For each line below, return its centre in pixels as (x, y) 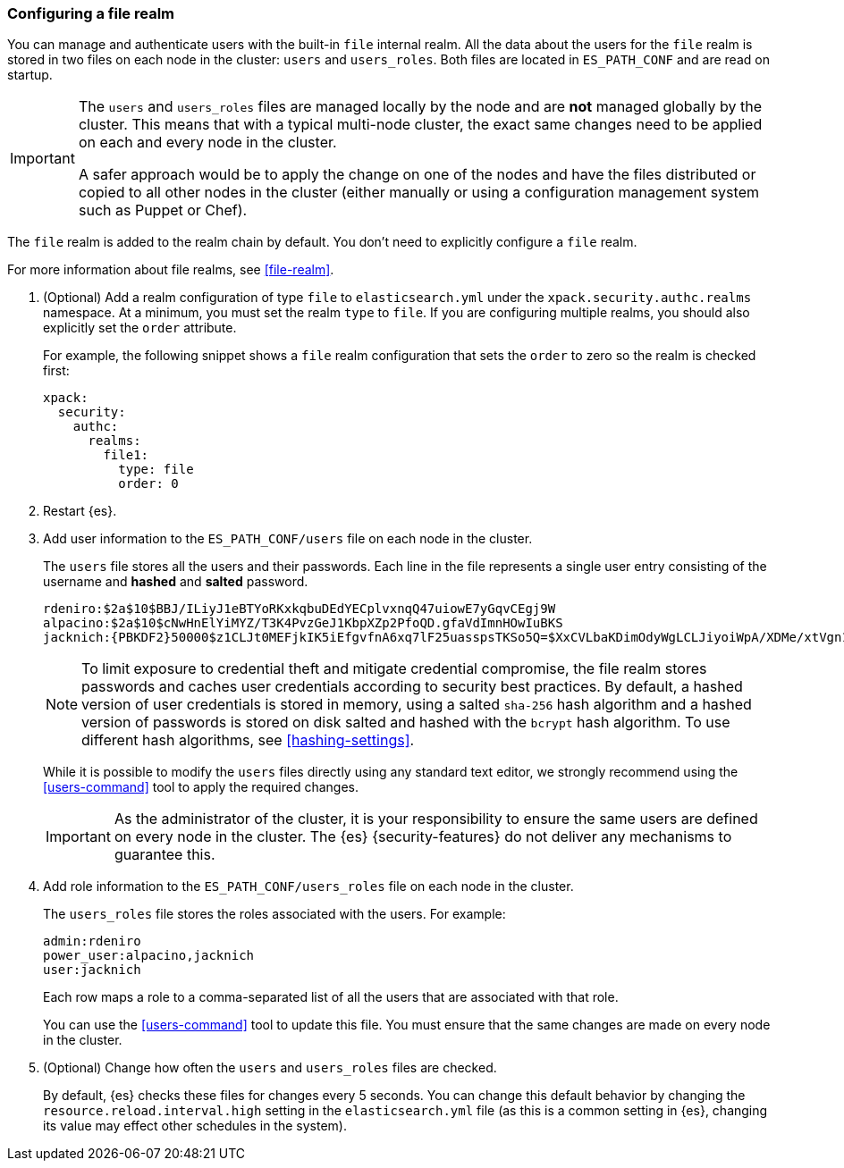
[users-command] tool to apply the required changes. (201, 787)
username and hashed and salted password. (176, 582)
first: (56, 371)
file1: (126, 455)
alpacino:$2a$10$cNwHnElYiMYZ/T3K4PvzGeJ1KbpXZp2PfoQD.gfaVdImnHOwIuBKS (303, 623)
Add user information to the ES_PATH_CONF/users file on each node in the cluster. (288, 539)
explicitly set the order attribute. (140, 328)
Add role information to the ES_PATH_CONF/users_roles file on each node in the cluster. (308, 887)
